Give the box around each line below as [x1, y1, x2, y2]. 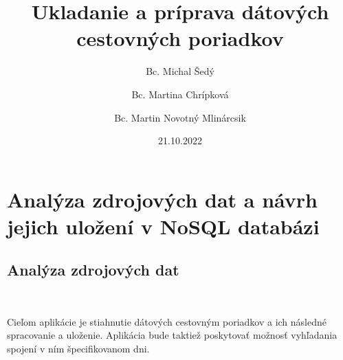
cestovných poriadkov [76, 24, 284, 52]
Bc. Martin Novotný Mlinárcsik [114, 110, 246, 124]
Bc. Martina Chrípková [131, 87, 229, 101]
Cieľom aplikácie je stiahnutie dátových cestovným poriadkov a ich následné [7, 314, 327, 328]
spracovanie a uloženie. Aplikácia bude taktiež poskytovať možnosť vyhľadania [7, 328, 338, 342]
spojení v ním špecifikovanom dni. [7, 341, 150, 356]
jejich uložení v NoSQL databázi [7, 212, 320, 240]
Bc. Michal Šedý [146, 64, 214, 78]
